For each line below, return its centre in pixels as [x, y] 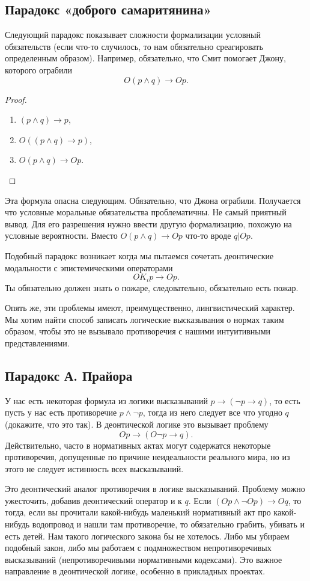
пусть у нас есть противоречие [61, 412]
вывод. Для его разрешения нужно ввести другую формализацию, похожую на [148, 223]
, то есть [285, 400]
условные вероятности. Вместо [61, 235]
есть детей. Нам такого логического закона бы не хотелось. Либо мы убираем [147, 536]
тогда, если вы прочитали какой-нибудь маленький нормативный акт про [138, 512]
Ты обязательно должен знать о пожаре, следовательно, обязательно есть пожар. [152, 287]
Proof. [16, 99]
